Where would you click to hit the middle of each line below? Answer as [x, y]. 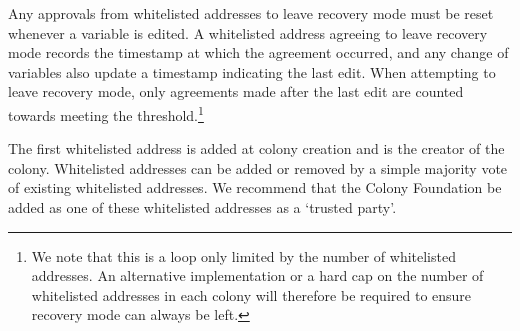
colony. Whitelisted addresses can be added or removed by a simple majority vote [258, 167]
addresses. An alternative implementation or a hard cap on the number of [257, 275]
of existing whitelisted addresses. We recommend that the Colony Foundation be [255, 187]
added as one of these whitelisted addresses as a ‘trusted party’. [202, 207]
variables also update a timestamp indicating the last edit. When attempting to [252, 71]
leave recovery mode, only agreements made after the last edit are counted [236, 91]
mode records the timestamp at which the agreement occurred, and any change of [258, 52]
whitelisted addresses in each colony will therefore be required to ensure [251, 294]
